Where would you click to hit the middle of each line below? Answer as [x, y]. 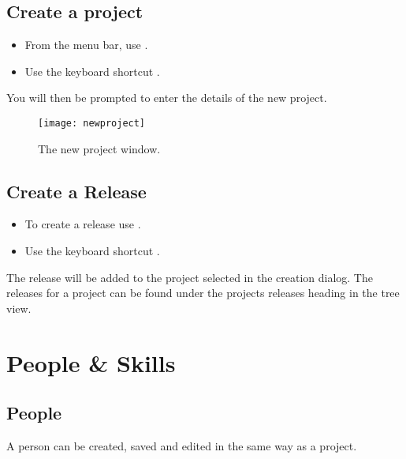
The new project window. [99, 148]
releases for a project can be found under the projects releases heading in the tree [203, 293]
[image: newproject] [92, 123]
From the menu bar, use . [86, 45]
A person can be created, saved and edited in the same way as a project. [182, 445]
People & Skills [91, 362]
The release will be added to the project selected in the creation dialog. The [190, 277]
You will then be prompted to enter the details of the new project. [167, 98]
